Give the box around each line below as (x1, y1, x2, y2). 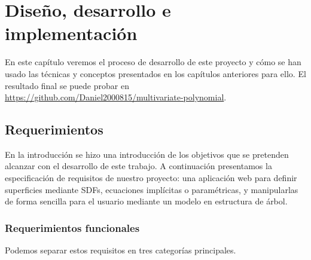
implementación (5, 21, 138, 45)
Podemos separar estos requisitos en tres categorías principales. (5, 244, 236, 256)
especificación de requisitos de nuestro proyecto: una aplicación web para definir (5, 172, 297, 184)
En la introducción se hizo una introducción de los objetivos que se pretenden (5, 148, 289, 160)
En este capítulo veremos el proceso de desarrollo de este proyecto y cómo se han (5, 56, 301, 68)
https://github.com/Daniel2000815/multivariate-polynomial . (5, 91, 227, 103)
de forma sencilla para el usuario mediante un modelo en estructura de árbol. (5, 195, 288, 207)
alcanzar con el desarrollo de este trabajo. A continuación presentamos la (5, 160, 272, 172)
